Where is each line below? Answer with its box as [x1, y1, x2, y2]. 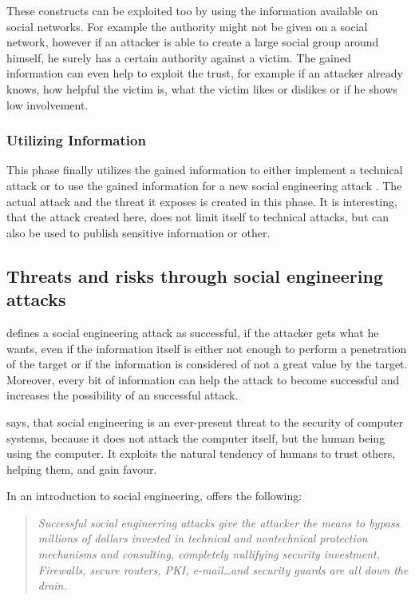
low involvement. [6, 96, 89, 113]
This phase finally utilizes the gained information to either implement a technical [6, 161, 403, 178]
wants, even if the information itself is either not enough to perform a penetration [6, 340, 407, 356]
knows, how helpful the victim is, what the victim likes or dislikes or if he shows [6, 80, 397, 97]
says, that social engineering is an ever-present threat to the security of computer [6, 413, 404, 430]
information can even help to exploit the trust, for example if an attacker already [6, 65, 403, 81]
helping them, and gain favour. [6, 460, 157, 477]
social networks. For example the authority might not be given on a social [6, 18, 368, 34]
